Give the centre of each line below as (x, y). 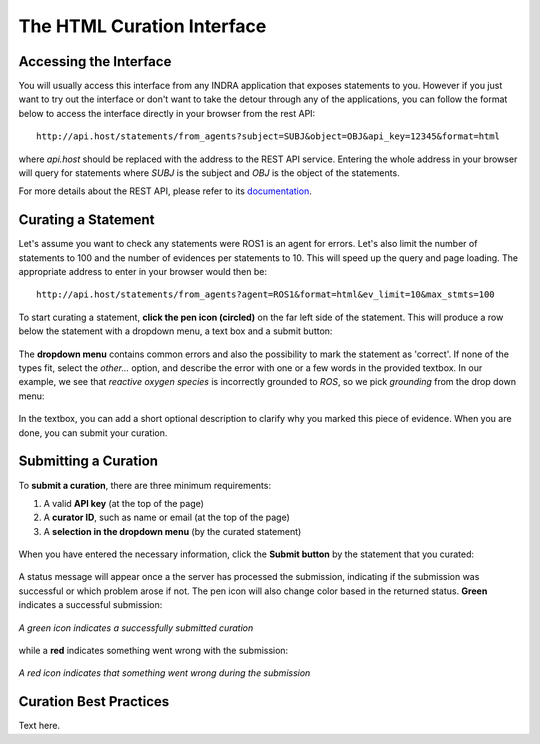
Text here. (39, 726)
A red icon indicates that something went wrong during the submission (164, 673)
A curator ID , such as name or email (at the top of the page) (166, 517)
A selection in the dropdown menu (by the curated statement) (172, 531)
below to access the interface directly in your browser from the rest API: (167, 113)
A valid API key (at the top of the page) (124, 503)
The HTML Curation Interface (142, 26)
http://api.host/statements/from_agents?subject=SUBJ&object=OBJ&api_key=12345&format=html (268, 136)
